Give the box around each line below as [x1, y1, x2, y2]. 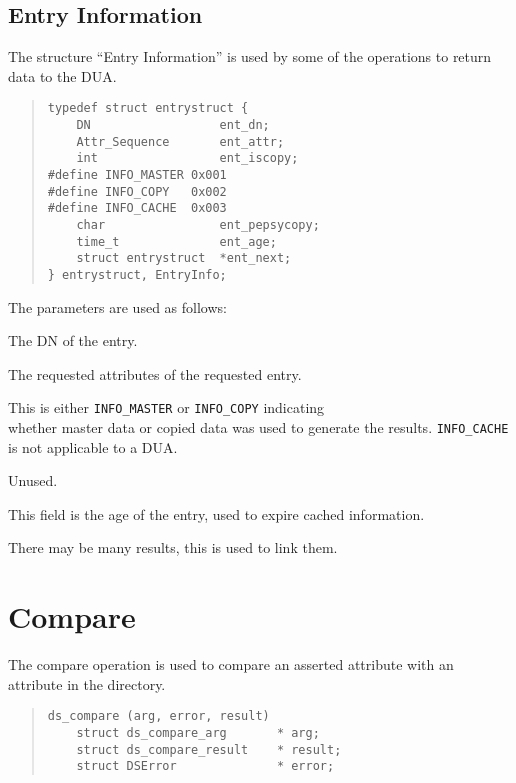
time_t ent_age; [76, 234, 277, 249]
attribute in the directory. [8, 673, 166, 694]
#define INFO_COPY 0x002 [47, 184, 227, 199]
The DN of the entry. [8, 330, 138, 351]
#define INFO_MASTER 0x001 [47, 168, 227, 183]
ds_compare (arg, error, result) [47, 709, 270, 724]
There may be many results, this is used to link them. [8, 537, 338, 558]
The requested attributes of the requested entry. [8, 363, 302, 384]
